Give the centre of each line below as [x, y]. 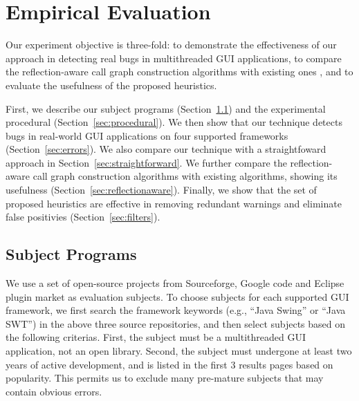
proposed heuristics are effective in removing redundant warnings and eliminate [174, 203]
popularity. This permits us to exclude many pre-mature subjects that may [165, 378]
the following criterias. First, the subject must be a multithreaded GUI [156, 337]
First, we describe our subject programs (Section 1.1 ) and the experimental [166, 108]
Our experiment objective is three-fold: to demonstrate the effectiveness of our [171, 45]
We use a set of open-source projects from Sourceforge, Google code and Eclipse [175, 283]
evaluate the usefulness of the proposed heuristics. [111, 85]
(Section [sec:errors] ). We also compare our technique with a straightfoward [166, 149]
